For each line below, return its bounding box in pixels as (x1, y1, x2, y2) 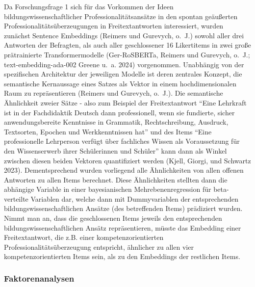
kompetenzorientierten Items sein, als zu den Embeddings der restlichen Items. (4, 251, 240, 261)
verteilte (4, 193, 28, 204)
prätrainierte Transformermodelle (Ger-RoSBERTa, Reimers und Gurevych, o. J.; (4, 49, 250, 59)
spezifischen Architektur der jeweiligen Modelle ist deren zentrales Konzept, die (4, 69, 242, 79)
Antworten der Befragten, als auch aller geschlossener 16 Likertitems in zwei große (4, 40, 251, 50)
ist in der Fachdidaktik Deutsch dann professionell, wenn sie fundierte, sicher (4, 107, 235, 117)
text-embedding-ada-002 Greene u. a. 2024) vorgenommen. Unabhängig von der (4, 59, 244, 69)
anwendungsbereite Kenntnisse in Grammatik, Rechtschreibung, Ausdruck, (4, 117, 229, 127)
